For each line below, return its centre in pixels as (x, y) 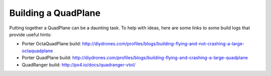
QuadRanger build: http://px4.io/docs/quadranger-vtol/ (79, 65)
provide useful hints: (31, 34)
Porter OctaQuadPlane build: (51, 44)
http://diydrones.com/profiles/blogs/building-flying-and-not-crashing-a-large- (163, 44)
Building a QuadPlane (55, 13)
